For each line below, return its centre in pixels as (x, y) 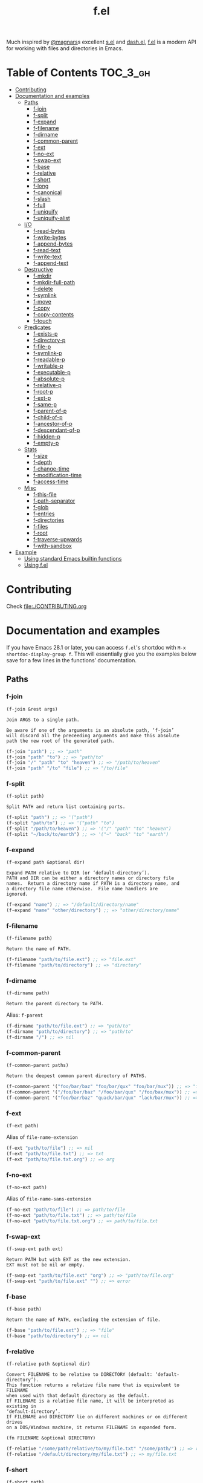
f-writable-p (48, 366)
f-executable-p (52, 373)
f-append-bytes (53, 244)
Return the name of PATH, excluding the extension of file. (84, 1320)
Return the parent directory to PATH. (55, 1004)
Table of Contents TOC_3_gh (78, 73)
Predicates (37, 327)
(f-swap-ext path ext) (35, 1249)
